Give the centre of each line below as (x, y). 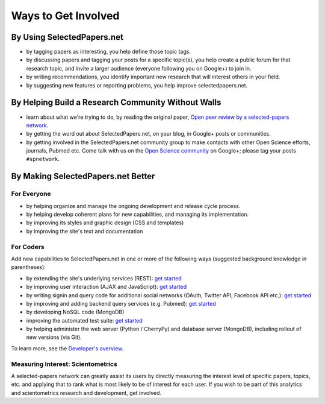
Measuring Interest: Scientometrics (64, 364)
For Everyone (31, 194)
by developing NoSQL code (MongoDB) (75, 312)
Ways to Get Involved (65, 16)
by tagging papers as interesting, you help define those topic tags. (108, 52)
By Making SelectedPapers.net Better (83, 176)
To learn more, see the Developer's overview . (67, 348)
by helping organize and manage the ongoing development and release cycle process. (133, 206)
